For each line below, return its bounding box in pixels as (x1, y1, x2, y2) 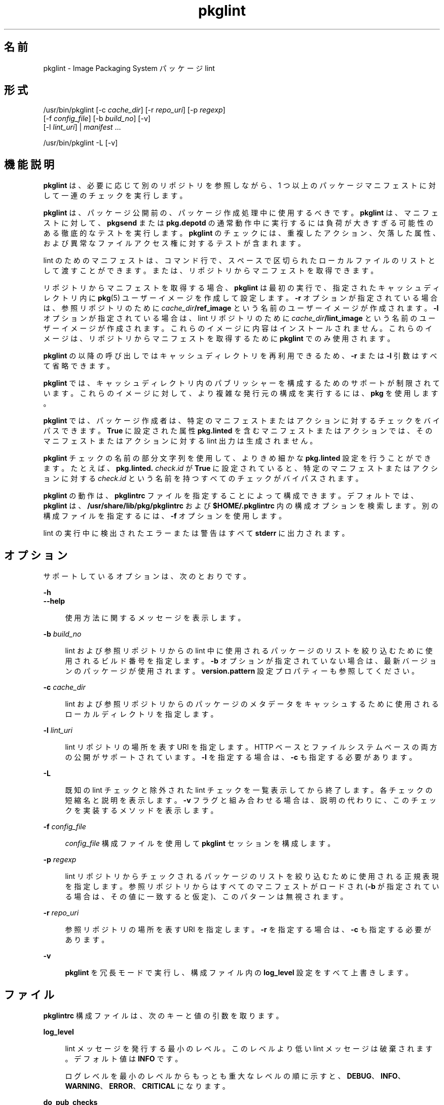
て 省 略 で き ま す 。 (43, 361, 114, 371)
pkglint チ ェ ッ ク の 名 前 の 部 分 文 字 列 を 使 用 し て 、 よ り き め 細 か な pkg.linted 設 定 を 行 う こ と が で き (43, 454, 431, 463)
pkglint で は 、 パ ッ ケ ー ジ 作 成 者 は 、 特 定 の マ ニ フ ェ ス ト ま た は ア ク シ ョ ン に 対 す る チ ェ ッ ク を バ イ (43, 416, 440, 425)
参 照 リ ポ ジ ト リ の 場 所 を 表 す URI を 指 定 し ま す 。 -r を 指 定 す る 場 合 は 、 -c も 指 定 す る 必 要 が (65, 925, 431, 934)
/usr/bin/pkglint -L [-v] (43, 138, 118, 148)
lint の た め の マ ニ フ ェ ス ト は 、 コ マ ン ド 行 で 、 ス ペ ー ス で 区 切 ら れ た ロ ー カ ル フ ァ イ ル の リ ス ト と (43, 256, 435, 265)
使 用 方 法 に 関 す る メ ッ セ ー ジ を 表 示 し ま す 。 (65, 613, 245, 622)
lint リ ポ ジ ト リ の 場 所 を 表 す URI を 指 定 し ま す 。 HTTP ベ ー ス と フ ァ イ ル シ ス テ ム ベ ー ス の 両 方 (65, 743, 437, 752)
